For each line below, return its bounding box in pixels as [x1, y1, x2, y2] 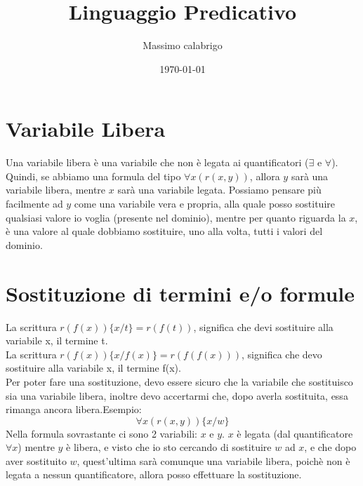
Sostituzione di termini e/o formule [6, 278, 355, 307]
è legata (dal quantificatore [237, 426, 353, 440]
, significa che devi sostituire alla [193, 319, 334, 334]
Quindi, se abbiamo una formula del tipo [6, 168, 181, 183]
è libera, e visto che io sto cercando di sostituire [66, 440, 272, 454]
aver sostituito [6, 453, 67, 468]
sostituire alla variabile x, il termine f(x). [6, 360, 181, 375]
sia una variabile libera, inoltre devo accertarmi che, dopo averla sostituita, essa [6, 388, 348, 403]
